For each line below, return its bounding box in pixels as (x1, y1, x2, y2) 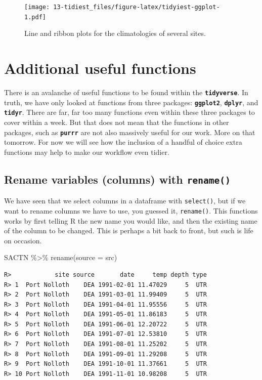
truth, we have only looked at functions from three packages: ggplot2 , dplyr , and (4, 97, 258, 107)
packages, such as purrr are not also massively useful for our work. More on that (4, 126, 255, 137)
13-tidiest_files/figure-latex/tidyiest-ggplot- (53, 4, 220, 11)
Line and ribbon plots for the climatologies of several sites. (24, 28, 206, 38)
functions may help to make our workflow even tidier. (4, 146, 169, 157)
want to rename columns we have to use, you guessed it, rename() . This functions (4, 205, 258, 216)
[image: (24, 4, 50, 11)
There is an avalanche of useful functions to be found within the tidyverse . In (4, 87, 248, 98)
